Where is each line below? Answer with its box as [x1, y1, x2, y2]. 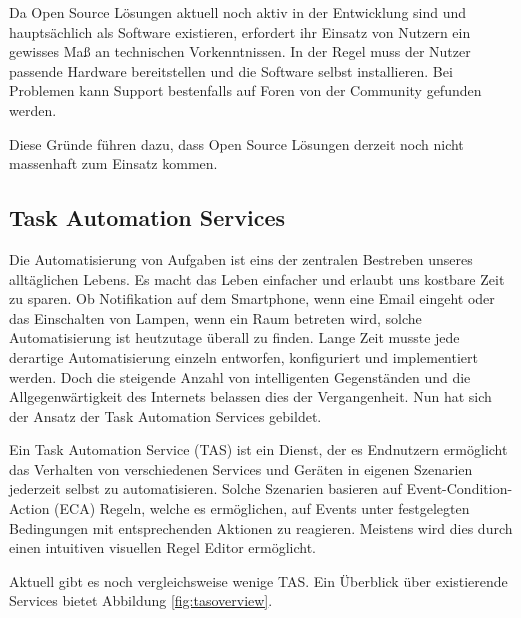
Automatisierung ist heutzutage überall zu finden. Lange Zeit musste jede [9, 327, 460, 348]
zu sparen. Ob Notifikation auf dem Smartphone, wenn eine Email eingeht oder [9, 288, 495, 309]
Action [9, 498, 50, 519]
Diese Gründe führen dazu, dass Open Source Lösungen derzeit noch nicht [9, 133, 464, 154]
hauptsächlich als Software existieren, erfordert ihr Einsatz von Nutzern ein [9, 21, 471, 42]
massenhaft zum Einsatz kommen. [9, 153, 218, 174]
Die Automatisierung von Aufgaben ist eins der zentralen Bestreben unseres [9, 248, 473, 269]
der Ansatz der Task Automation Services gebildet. [9, 405, 322, 426]
